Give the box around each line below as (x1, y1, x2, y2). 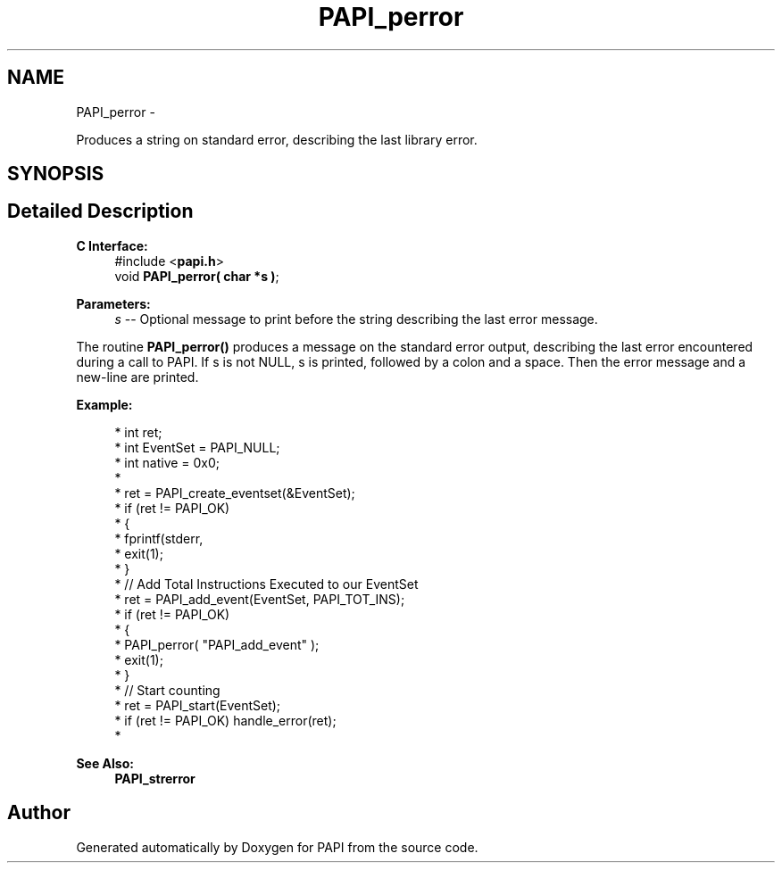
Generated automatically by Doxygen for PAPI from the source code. (76, 839, 478, 855)
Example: (76, 396, 133, 412)
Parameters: (76, 295, 151, 311)
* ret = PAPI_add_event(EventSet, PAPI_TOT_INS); (114, 591, 405, 607)
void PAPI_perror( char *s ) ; (114, 268, 279, 284)
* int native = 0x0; (114, 454, 220, 470)
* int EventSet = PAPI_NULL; (114, 439, 280, 455)
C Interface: (76, 237, 148, 253)
